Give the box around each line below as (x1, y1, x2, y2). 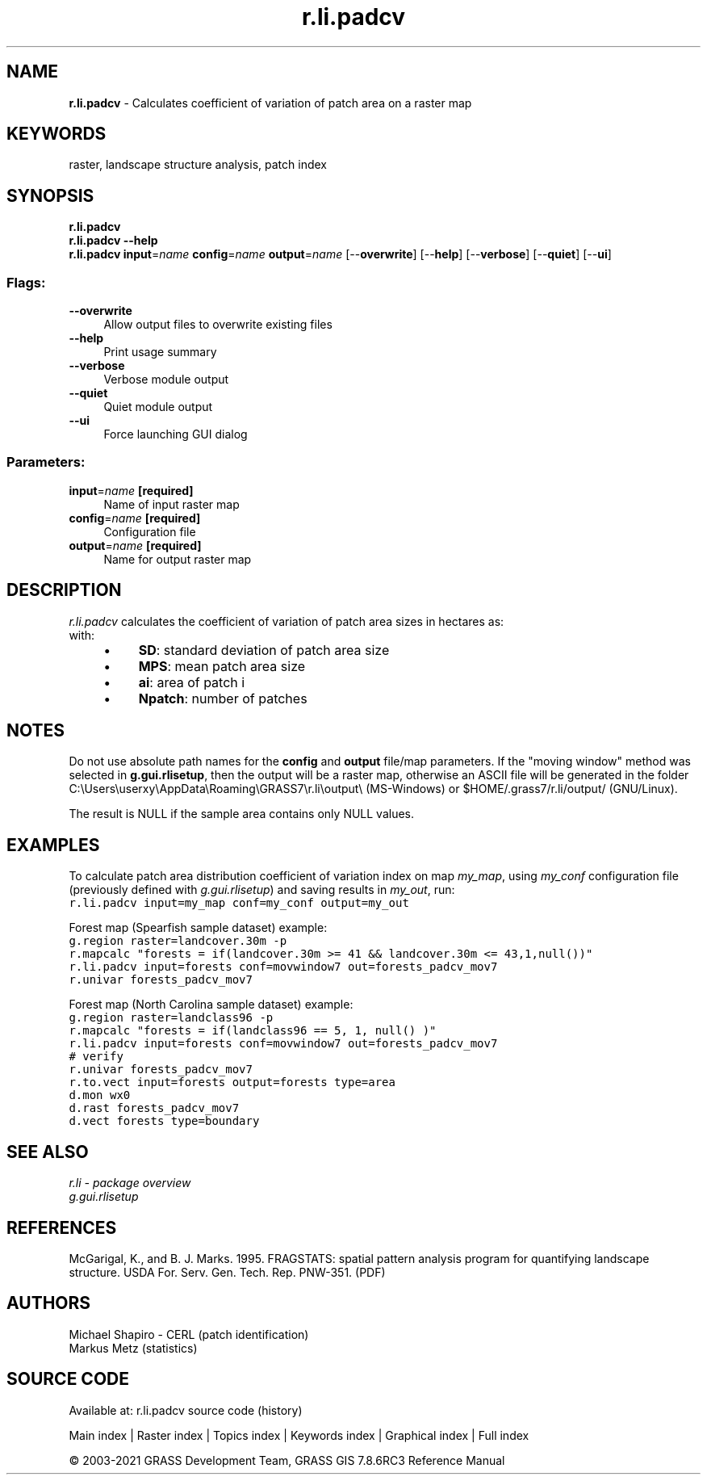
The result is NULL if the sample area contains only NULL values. (69, 807, 415, 821)
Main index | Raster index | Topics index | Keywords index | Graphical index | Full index (69, 1428, 529, 1442)
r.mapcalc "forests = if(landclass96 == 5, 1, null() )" (69, 1024, 437, 1038)
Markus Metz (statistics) (69, 1340, 198, 1355)
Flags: (6, 274, 46, 291)
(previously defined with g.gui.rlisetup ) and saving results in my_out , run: (69, 883, 455, 897)
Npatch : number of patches (138, 690, 307, 707)
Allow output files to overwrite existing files (103, 317, 333, 332)
